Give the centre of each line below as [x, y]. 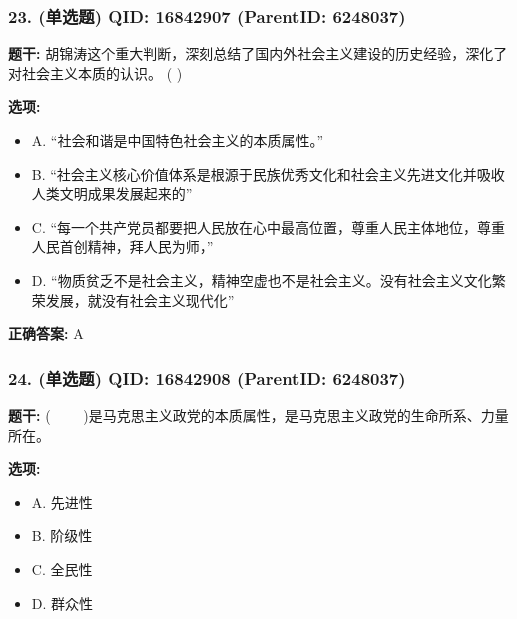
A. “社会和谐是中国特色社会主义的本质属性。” [177, 140]
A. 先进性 [62, 501]
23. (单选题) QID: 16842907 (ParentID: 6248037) [207, 15]
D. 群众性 [62, 602]
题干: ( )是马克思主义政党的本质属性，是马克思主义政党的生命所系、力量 [258, 414]
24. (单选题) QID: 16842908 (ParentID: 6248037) [207, 377]
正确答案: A [46, 333]
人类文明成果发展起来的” [112, 193]
